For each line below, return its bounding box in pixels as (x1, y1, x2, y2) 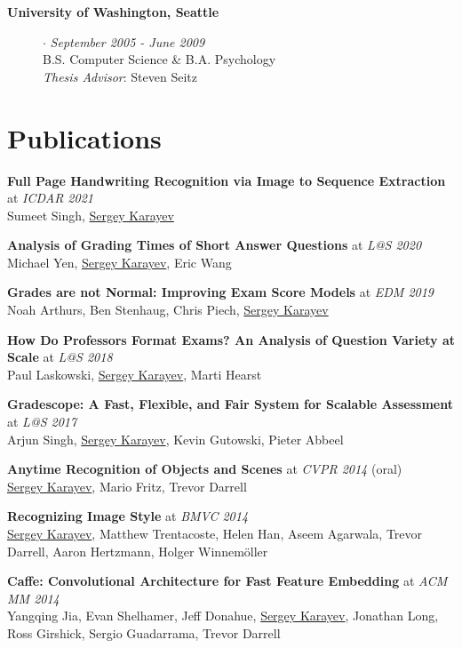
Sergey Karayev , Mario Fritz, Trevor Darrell (7, 476, 247, 495)
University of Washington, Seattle (7, 3, 219, 20)
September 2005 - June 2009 (50, 32, 205, 51)
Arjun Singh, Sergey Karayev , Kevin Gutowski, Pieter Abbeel (7, 429, 344, 448)
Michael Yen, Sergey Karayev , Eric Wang (7, 252, 232, 271)
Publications (7, 119, 162, 156)
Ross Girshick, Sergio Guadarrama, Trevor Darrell (7, 623, 281, 642)
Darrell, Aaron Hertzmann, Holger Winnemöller (7, 541, 268, 560)
